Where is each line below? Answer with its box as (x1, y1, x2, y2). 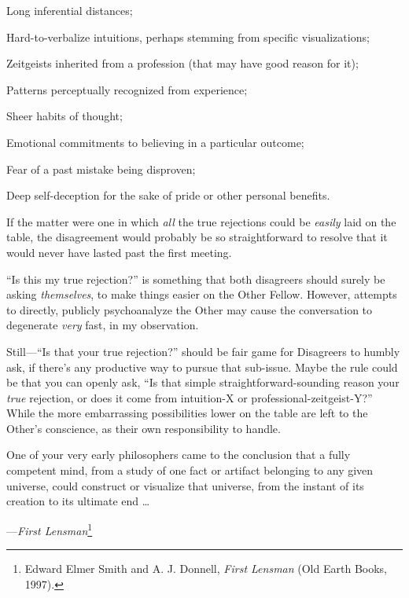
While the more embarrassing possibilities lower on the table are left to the (6, 405, 368, 421)
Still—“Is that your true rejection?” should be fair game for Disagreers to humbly (6, 343, 400, 359)
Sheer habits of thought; (6, 108, 123, 124)
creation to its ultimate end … (6, 493, 150, 509)
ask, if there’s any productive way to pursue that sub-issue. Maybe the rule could (6, 358, 398, 375)
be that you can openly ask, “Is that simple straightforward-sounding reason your (6, 374, 400, 391)
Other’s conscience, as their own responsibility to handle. (6, 420, 281, 436)
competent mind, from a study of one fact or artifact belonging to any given (6, 462, 374, 479)
